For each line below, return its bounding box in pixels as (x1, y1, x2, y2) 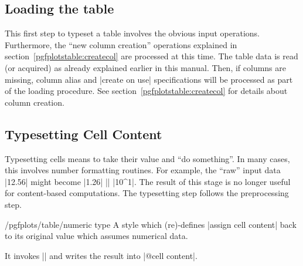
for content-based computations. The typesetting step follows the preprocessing (5, 187, 289, 199)
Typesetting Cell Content (5, 124, 162, 143)
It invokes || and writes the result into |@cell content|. (5, 249, 198, 261)
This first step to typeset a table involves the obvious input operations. (5, 27, 260, 39)
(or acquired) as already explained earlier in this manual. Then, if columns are (5, 61, 286, 73)
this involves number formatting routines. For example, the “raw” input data (5, 164, 281, 176)
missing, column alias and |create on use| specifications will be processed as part (5, 73, 293, 85)
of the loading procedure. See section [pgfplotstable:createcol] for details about (5, 85, 288, 97)
